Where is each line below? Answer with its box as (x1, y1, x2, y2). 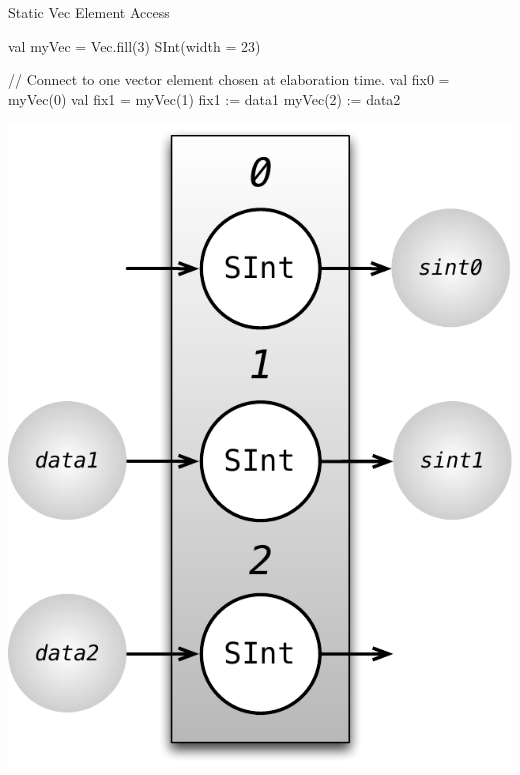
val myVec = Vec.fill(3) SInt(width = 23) (8, 35, 261, 56)
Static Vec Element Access (8, 2, 170, 22)
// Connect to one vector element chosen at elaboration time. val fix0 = (8, 69, 450, 90)
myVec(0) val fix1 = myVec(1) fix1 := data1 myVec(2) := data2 (8, 88, 401, 109)
